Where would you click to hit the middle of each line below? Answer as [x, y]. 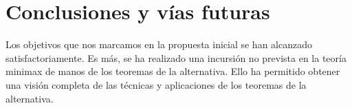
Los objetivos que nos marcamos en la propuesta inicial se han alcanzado [159, 44]
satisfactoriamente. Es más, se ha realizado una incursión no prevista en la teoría [176, 57]
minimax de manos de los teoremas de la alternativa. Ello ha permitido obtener [173, 71]
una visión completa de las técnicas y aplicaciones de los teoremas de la [156, 84]
